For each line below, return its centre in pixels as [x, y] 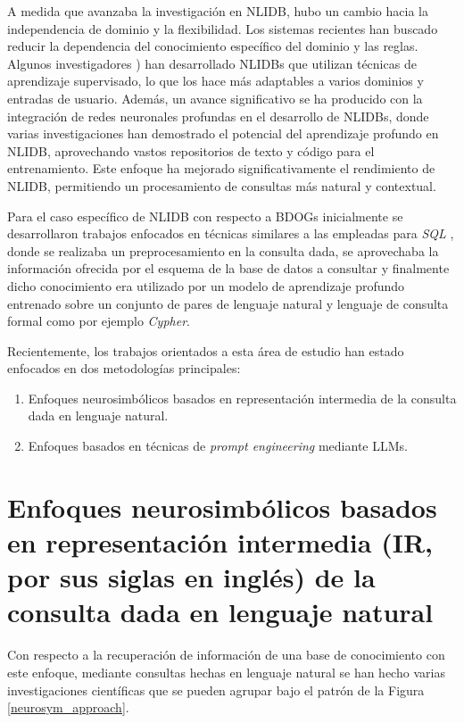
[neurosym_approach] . [68, 707]
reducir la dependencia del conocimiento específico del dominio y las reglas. [213, 46]
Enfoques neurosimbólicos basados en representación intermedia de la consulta [242, 398]
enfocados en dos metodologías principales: [124, 368]
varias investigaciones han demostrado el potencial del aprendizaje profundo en [223, 133]
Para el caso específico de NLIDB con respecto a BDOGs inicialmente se [205, 216]
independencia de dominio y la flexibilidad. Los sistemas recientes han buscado [223, 28]
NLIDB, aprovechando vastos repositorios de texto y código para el [191, 150]
